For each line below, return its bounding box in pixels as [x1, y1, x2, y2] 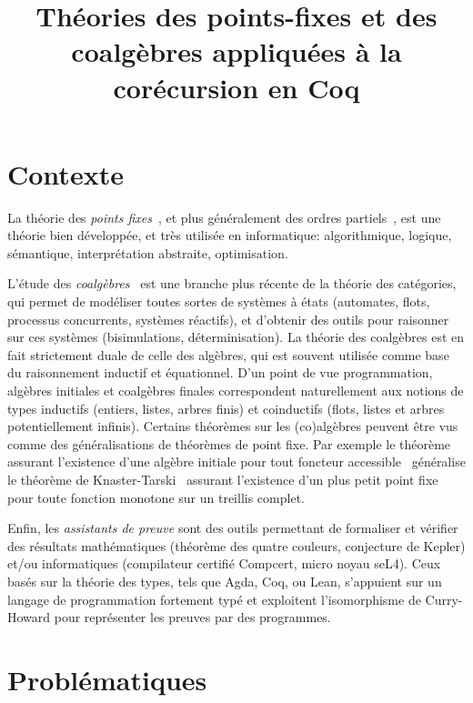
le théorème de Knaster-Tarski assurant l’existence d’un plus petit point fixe [7, 470, 438, 488]
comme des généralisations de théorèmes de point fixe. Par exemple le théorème [7, 434, 451, 453]
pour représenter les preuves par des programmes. [54, 608, 331, 627]
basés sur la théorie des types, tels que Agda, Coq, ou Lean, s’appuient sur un [7, 571, 442, 590]
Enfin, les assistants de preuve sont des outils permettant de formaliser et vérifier [7, 518, 458, 537]
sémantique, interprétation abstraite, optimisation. [7, 243, 288, 262]
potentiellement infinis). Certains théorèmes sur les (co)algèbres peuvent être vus [7, 417, 458, 436]
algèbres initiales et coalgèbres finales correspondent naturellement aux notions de [7, 381, 464, 400]
